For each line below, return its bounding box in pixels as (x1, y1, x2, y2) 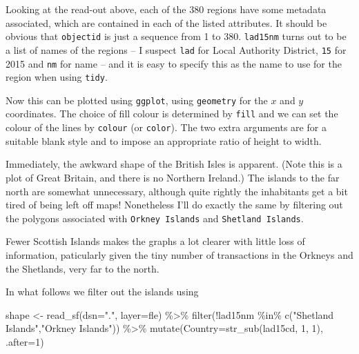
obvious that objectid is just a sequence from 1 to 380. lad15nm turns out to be (6, 29, 347, 43)
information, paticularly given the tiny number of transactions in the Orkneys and (6, 248, 353, 262)
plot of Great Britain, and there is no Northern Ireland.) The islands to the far (6, 170, 340, 184)
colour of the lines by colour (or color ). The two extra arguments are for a (6, 120, 327, 135)
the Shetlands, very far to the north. (6, 261, 159, 275)
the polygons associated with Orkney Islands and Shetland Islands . (6, 210, 304, 225)
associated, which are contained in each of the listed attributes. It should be (6, 15, 327, 30)
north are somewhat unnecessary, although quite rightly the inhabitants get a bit (6, 184, 348, 198)
